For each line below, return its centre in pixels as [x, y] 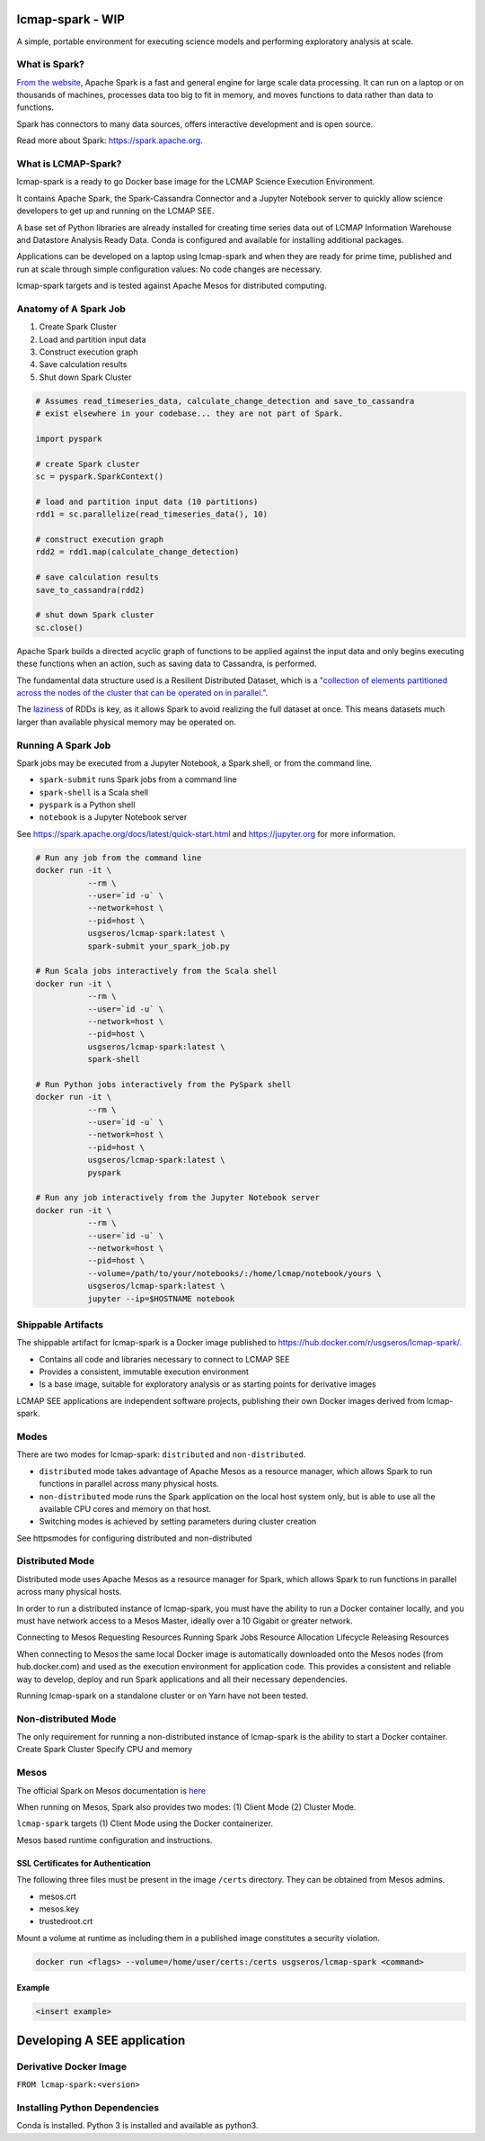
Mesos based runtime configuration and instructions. [115, 1840]
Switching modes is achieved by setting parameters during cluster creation [178, 1522]
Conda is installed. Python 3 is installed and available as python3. [137, 2126]
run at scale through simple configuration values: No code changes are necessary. [169, 269]
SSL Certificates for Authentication [84, 1863]
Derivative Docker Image [72, 2066]
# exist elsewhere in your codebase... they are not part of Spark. [190, 414]
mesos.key [59, 1909]
